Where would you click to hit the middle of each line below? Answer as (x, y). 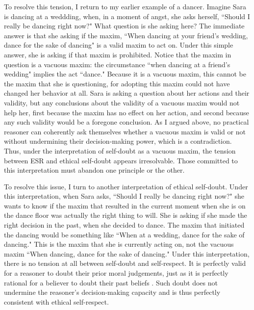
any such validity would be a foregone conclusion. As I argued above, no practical (127, 122)
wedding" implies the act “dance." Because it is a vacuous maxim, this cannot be (125, 74)
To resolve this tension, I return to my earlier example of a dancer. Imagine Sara (125, 6)
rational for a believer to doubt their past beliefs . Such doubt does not (111, 282)
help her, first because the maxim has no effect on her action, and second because (127, 112)
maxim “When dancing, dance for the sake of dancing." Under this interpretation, (127, 253)
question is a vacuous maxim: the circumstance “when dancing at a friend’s (117, 64)
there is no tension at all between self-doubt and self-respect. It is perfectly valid (125, 263)
